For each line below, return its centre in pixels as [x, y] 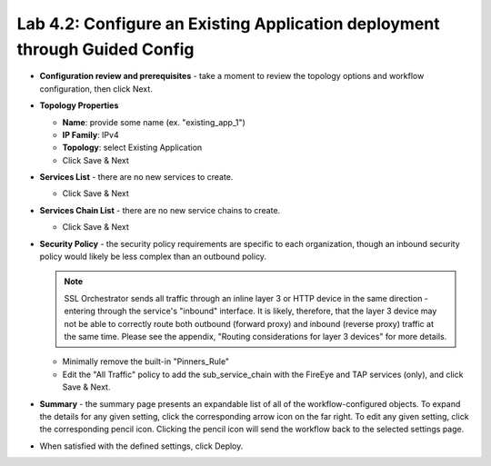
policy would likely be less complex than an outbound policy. [153, 257]
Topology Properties [79, 105]
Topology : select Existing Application [132, 148]
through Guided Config [105, 49]
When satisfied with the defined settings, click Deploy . [141, 446]
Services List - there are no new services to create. [136, 177]
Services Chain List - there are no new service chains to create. [160, 210]
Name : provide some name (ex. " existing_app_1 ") [154, 122]
